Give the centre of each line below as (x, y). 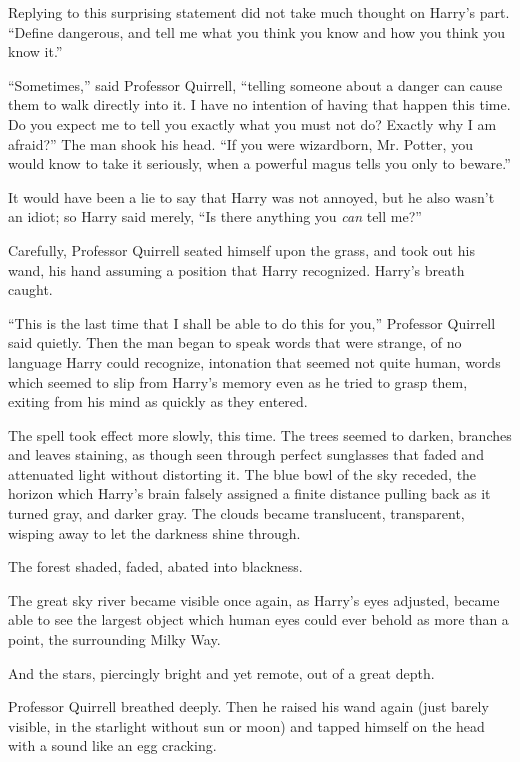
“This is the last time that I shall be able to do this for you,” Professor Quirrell (252, 322)
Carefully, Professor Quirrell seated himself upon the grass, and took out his (241, 249)
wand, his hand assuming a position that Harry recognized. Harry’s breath (236, 269)
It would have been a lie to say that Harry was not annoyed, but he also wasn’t (251, 196)
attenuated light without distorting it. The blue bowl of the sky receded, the (242, 473)
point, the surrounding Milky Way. (114, 639)
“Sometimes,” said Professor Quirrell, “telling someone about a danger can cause (255, 84)
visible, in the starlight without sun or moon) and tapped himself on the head (246, 725)
